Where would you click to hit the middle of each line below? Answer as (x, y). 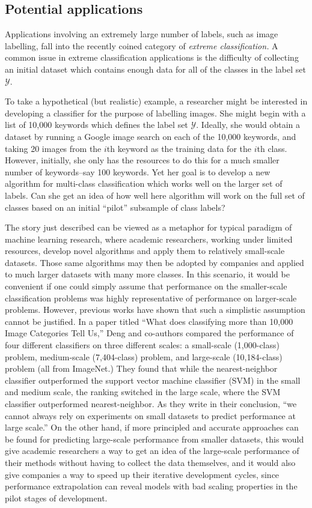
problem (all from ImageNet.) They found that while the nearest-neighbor (141, 368)
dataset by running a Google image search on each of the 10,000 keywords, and (151, 136)
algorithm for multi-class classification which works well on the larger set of (144, 183)
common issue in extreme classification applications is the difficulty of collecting (152, 57)
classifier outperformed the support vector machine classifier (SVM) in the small (153, 380)
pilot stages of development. (56, 497)
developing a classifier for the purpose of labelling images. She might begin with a (155, 113)
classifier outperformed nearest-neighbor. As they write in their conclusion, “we (151, 404)
